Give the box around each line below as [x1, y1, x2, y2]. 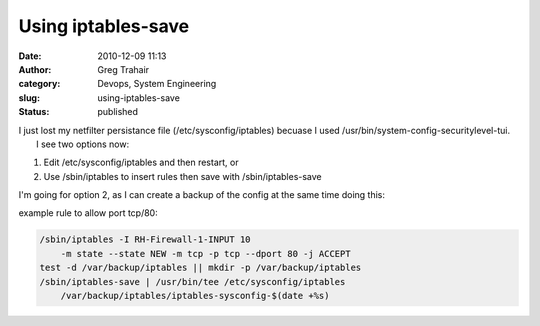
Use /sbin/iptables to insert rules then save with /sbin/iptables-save [43, 170, 322, 182]
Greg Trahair [97, 63, 150, 75]
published [97, 106, 139, 118]
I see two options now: [36, 138, 130, 150]
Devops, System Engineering [97, 78, 217, 90]
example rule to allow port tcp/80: [18, 207, 159, 219]
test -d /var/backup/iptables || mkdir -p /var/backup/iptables [39, 262, 362, 274]
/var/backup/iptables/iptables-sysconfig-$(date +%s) [60, 290, 330, 301]
